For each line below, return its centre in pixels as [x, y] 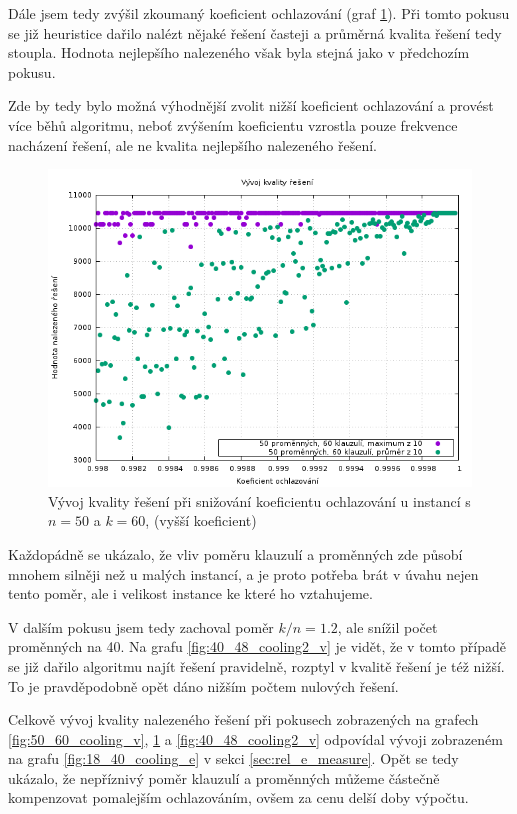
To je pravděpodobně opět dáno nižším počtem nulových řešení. [203, 685]
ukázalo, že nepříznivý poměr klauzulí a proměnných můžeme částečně [224, 777]
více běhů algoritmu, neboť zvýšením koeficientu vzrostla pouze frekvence [233, 124]
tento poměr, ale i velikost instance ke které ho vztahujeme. [190, 593]
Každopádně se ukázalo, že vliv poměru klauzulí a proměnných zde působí [235, 553]
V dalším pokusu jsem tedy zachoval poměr [141, 626]
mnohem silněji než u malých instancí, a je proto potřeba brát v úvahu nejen [243, 573]
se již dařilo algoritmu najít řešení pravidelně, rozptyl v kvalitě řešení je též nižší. [256, 665]
